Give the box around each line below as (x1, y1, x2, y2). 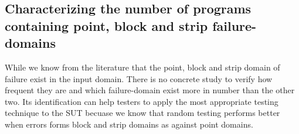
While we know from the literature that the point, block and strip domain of (5, 61, 280, 73)
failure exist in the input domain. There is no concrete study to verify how (5, 72, 273, 84)
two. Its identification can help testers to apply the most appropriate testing (5, 95, 278, 107)
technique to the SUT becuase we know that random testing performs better (5, 107, 280, 119)
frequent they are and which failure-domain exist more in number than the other (5, 84, 295, 96)
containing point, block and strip (5, 16, 208, 34)
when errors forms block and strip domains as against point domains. (5, 118, 253, 130)
